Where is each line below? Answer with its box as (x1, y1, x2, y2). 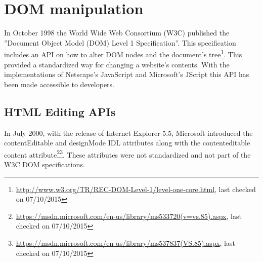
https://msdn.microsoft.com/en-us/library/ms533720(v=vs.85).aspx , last (16, 210, 242, 221)
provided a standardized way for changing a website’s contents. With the (4, 59, 230, 69)
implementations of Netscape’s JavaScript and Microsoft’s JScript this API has (4, 69, 249, 80)
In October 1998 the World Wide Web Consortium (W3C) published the (4, 27, 230, 38)
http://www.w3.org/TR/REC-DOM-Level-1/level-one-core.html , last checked (16, 183, 256, 194)
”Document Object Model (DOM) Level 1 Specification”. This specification (4, 37, 236, 48)
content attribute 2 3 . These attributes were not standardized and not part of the (4, 147, 251, 160)
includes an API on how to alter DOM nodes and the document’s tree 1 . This (4, 48, 242, 59)
